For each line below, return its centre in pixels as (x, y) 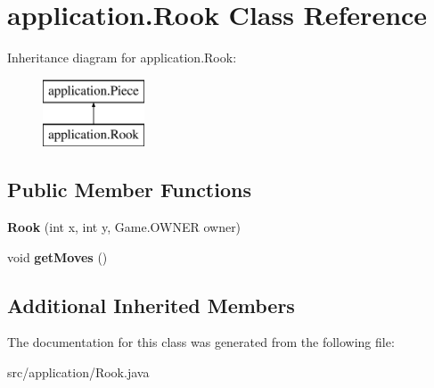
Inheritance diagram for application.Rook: (122, 58)
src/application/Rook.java (78, 372)
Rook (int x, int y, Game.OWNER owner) (124, 227)
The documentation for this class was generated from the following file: (201, 342)
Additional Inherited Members (151, 305)
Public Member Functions (129, 190)
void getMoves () (57, 256)
